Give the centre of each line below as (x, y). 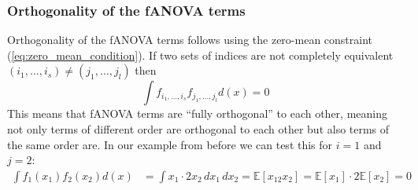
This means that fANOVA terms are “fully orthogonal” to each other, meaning (197, 113)
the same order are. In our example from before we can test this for (170, 144)
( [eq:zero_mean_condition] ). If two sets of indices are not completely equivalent (200, 55)
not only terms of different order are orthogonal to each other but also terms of (198, 129)
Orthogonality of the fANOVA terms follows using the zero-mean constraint (190, 40)
